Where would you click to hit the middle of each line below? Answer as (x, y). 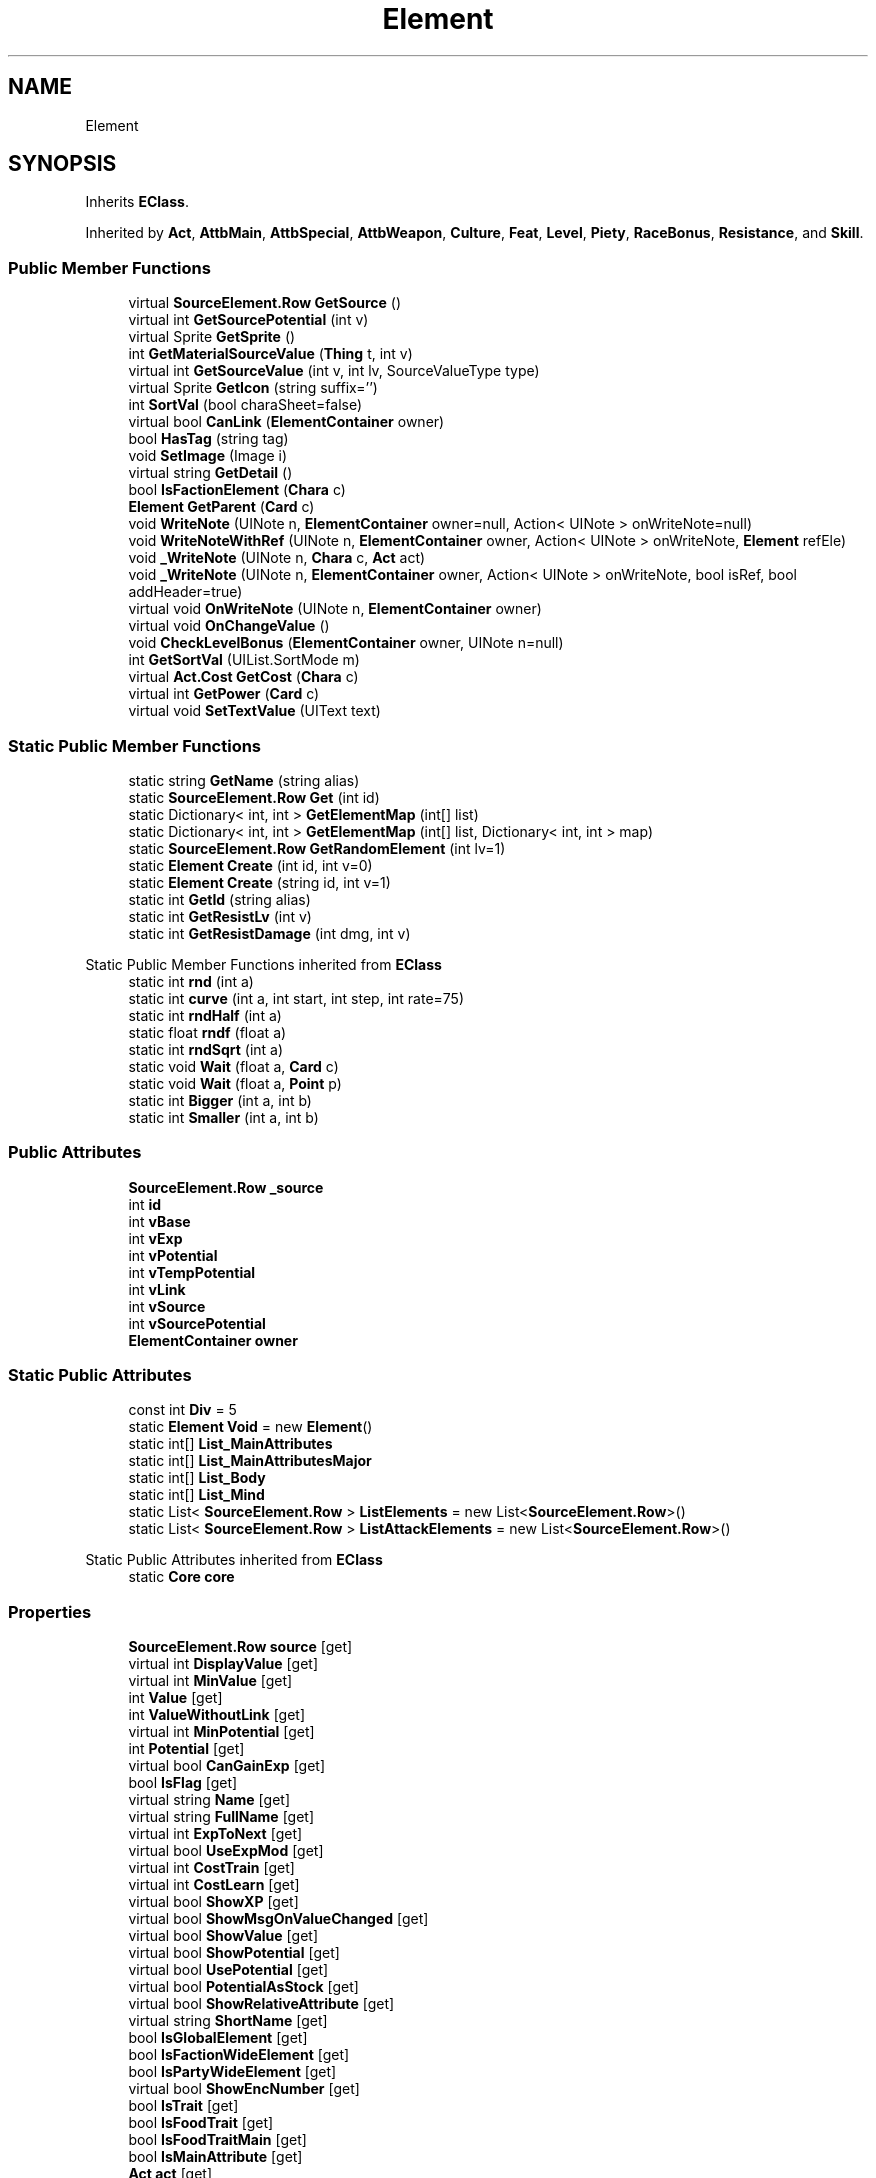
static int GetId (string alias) (219, 899)
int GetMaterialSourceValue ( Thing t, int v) (270, 354)
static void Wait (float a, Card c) (233, 1066)
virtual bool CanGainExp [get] (227, 1766)
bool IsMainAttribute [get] (215, 2157)
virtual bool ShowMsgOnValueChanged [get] (278, 1919)
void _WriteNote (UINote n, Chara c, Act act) (277, 558)
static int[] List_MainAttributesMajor (250, 1461)
